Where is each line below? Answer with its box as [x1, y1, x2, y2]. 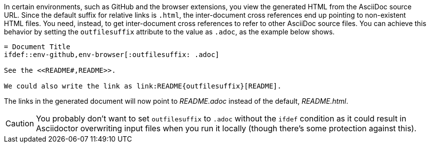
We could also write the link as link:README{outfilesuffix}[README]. [4, 82, 282, 90]
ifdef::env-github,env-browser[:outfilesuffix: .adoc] [4, 51, 220, 59]
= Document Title [4, 43, 70, 51]
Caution [5, 118, 34, 128]
